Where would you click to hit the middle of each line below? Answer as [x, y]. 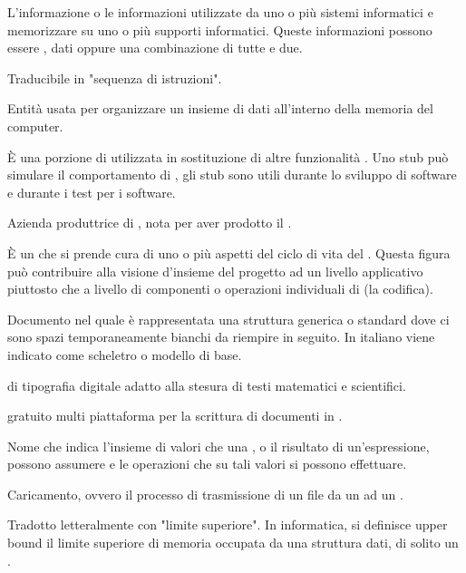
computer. [35, 126]
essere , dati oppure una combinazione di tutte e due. [155, 48]
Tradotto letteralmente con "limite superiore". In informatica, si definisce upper [228, 524]
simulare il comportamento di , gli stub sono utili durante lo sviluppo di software [232, 175]
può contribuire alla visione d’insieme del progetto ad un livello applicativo [215, 271]
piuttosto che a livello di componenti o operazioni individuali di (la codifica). [220, 289]
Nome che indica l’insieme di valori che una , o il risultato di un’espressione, [218, 446]
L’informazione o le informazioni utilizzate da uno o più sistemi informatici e [220, 12]
